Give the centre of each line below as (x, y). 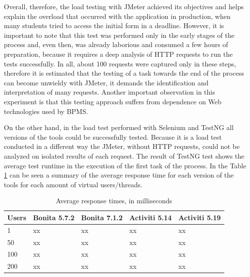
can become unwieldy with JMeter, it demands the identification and (106, 82)
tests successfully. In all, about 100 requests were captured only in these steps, (120, 63)
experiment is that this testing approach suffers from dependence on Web (113, 101)
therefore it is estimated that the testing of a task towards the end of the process (124, 73)
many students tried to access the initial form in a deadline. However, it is (114, 25)
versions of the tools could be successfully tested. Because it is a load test (113, 137)
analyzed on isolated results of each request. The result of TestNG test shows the (124, 155)
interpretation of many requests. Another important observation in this (109, 92)
